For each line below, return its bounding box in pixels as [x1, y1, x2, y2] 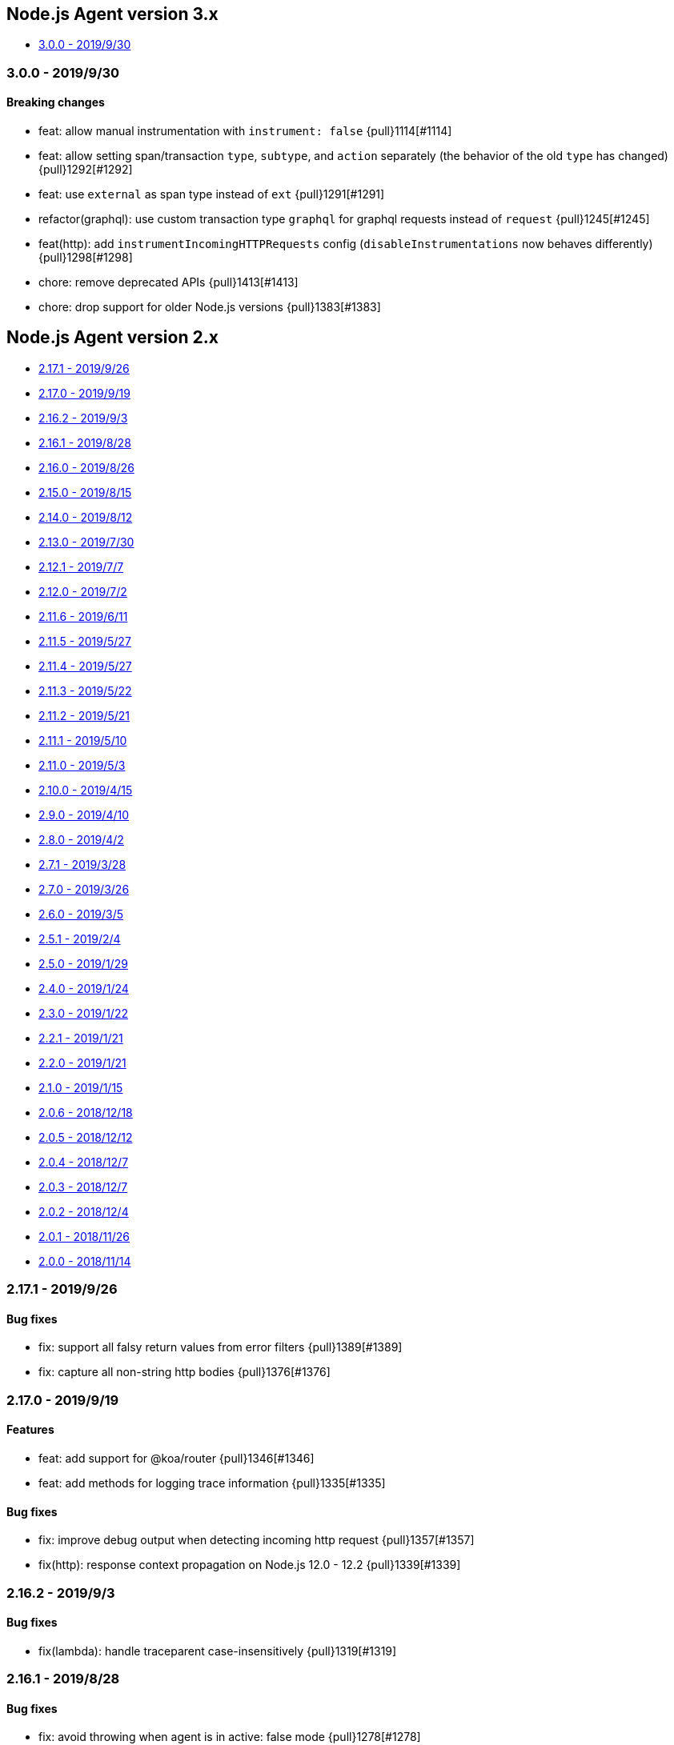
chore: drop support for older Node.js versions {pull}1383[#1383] [38, 300, 381, 314]
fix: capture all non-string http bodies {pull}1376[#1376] [38, 1365, 331, 1379]
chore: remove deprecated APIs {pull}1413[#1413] [38, 275, 299, 290]
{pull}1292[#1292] [38, 162, 133, 177]
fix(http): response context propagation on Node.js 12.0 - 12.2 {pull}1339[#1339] [38, 1558, 461, 1572]
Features [6, 1423, 54, 1437]
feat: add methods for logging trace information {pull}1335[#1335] [38, 1476, 386, 1491]
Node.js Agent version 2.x [6, 327, 219, 348]
